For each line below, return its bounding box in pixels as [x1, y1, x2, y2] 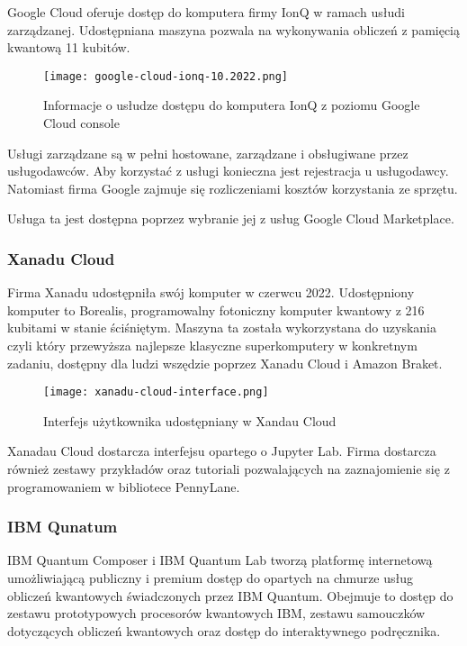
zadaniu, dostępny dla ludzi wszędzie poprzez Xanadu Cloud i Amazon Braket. [7, 353, 443, 372]
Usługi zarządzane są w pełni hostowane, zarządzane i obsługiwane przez [7, 143, 409, 162]
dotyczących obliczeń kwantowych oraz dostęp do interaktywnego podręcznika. [7, 621, 441, 640]
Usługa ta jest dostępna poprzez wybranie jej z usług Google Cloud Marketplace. [7, 209, 454, 228]
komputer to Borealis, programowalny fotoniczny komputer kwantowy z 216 [7, 300, 425, 319]
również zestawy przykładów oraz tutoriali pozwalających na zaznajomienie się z [7, 459, 450, 478]
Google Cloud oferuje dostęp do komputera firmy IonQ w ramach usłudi [7, 3, 405, 21]
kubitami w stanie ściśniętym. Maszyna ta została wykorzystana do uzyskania [7, 318, 436, 337]
